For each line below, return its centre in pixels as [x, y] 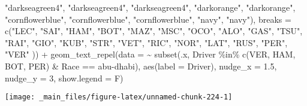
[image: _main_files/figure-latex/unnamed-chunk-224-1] [119, 97]
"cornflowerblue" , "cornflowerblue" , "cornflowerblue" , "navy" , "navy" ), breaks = [148, 19]
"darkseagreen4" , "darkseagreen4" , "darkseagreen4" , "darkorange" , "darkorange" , [150, 7]
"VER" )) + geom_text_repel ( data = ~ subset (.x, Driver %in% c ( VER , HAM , [150, 54]
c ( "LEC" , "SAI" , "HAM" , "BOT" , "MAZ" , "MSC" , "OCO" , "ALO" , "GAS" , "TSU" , [154, 31]
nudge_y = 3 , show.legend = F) [64, 78]
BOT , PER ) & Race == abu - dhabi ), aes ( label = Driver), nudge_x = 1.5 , [141, 66]
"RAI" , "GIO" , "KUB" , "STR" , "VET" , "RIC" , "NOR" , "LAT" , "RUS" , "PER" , [146, 42]
